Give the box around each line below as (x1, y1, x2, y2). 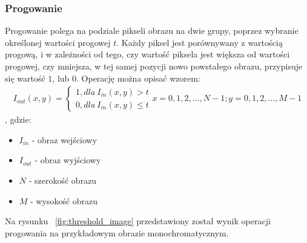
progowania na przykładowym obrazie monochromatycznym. (5, 226, 229, 239)
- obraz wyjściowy (35, 154, 101, 166)
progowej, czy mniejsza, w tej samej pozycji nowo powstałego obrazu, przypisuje (5, 60, 303, 72)
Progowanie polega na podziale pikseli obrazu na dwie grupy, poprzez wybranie (5, 24, 299, 37)
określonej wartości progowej (5, 36, 111, 48)
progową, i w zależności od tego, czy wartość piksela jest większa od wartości (5, 48, 290, 60)
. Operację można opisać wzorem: (76, 71, 200, 84)
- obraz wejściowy (31, 133, 97, 146)
